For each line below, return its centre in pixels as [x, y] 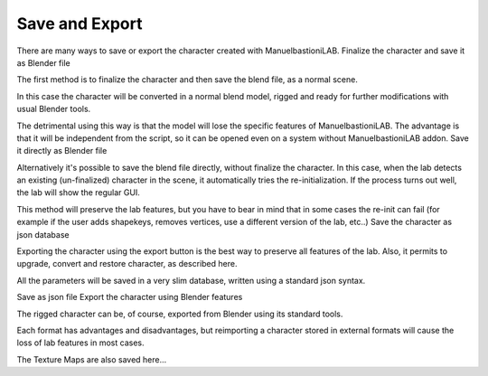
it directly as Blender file [62, 151]
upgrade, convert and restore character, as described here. [127, 264]
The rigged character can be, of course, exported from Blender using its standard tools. [180, 314]
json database [43, 234]
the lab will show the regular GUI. [78, 193]
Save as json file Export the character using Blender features [130, 297]
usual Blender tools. [54, 109]
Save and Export [80, 23]
